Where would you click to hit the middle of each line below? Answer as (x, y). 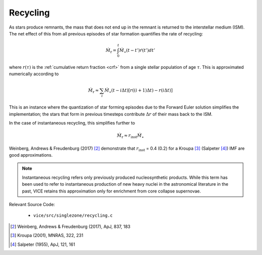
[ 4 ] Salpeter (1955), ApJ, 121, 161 (43, 244)
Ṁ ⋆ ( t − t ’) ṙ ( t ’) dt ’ (137, 51)
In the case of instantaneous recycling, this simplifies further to (72, 123)
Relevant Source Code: (32, 204)
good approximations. (31, 155)
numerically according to (34, 74)
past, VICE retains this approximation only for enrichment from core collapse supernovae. (112, 191)
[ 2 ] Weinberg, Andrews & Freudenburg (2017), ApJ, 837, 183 (70, 226)
